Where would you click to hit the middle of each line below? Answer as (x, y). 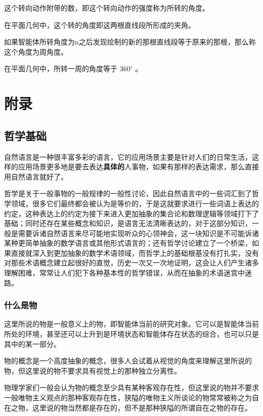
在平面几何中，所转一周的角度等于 (61, 68)
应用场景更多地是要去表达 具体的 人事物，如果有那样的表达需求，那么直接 (138, 167)
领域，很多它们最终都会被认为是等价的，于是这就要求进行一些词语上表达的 (135, 203)
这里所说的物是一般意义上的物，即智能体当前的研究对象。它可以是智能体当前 (131, 324)
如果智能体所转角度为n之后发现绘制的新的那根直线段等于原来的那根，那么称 (130, 42)
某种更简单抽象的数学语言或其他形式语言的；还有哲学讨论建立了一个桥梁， (128, 243)
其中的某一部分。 (32, 343)
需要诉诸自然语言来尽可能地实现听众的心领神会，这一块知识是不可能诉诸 (138, 233)
